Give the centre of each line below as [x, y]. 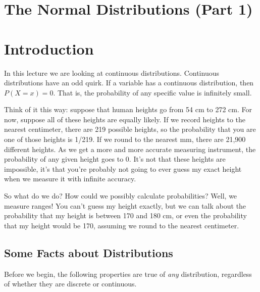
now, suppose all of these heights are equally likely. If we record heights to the [125, 119]
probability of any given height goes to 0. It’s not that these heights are [115, 159]
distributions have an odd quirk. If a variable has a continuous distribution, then [129, 83]
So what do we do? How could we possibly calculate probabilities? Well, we [121, 196]
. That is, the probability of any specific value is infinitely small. [152, 92]
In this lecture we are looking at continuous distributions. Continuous [112, 72]
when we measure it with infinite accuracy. [70, 179]
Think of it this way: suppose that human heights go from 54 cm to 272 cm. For [128, 109]
